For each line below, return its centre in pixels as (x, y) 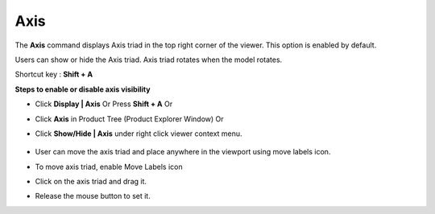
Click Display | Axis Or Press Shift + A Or (104, 104)
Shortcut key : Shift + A (54, 74)
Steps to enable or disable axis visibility (83, 89)
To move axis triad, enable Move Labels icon (109, 167)
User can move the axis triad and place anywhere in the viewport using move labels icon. (183, 152)
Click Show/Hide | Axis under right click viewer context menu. (139, 134)
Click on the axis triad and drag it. (91, 182)
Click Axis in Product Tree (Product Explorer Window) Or (129, 119)
